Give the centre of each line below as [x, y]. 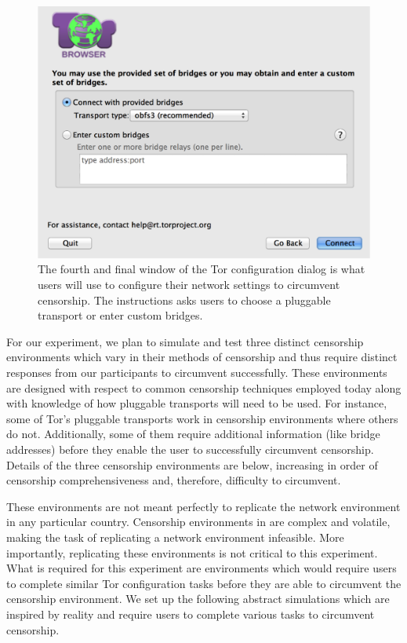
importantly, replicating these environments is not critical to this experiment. [192, 552]
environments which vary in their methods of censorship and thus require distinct [202, 357]
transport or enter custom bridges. [120, 315]
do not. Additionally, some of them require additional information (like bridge [193, 434]
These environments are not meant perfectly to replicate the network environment [203, 506]
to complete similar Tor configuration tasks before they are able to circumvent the [204, 583]
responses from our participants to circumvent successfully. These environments [197, 373]
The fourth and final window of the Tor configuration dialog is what [202, 269]
